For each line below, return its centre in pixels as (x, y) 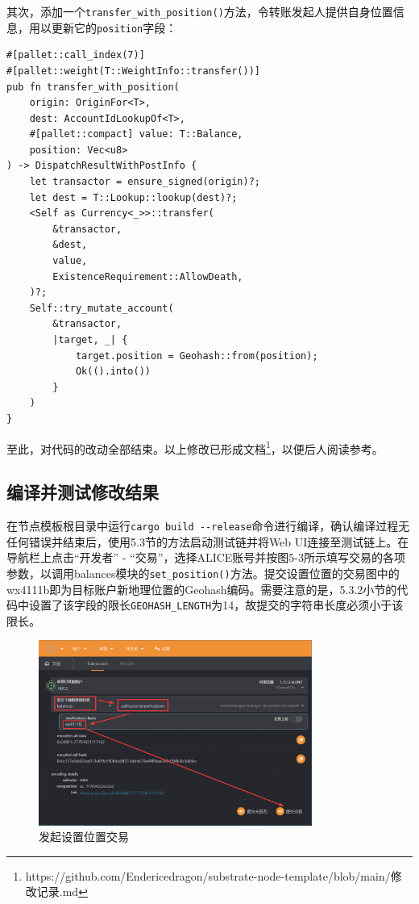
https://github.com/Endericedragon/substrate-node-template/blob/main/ (208, 875)
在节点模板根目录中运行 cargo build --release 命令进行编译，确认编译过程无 (208, 526)
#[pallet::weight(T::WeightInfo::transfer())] (133, 71)
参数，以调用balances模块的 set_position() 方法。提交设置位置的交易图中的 (203, 573)
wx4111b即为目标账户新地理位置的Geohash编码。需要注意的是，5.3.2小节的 (202, 589)
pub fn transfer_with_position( (93, 87)
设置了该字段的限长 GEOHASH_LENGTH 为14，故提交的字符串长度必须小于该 (216, 605)
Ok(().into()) (113, 372)
